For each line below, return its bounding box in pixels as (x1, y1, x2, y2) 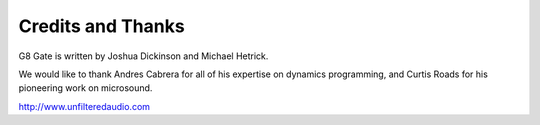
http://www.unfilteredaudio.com (18, 100, 150, 112)
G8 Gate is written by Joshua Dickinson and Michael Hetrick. (18, 50, 269, 62)
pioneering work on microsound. (18, 82, 153, 94)
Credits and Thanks (18, 15, 185, 37)
